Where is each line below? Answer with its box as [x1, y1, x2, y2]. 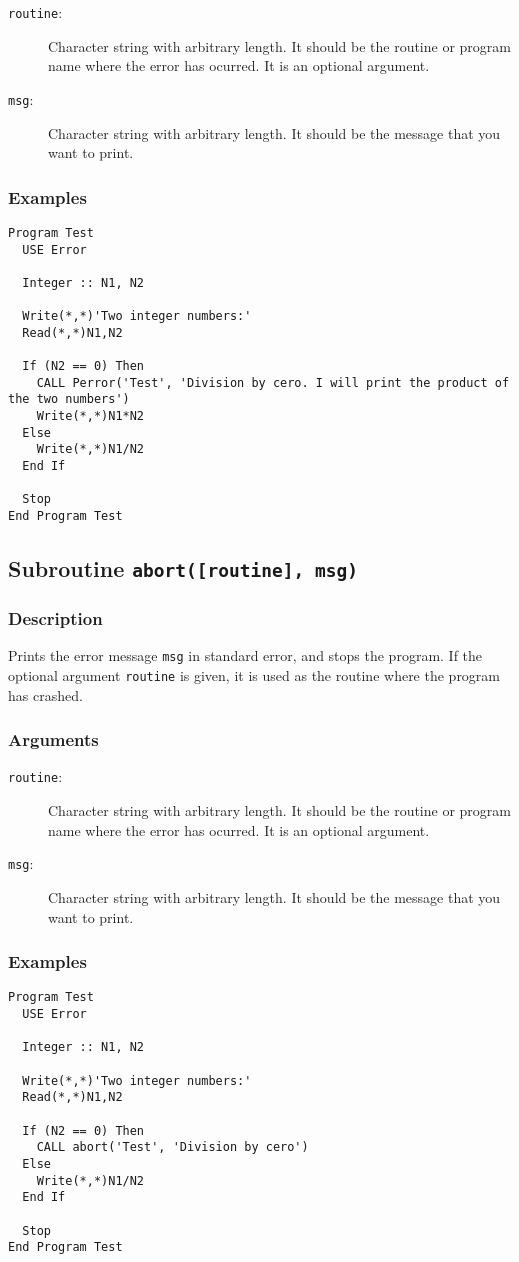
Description [8, 606, 103, 630]
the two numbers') [8, 392, 130, 407]
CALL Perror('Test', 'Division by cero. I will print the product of [36, 375, 510, 390]
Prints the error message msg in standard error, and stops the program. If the [8, 645, 483, 666]
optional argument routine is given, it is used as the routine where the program [8, 664, 501, 685]
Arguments [8, 727, 99, 752]
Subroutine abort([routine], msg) [8, 553, 358, 584]
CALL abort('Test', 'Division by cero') [36, 1140, 309, 1155]
